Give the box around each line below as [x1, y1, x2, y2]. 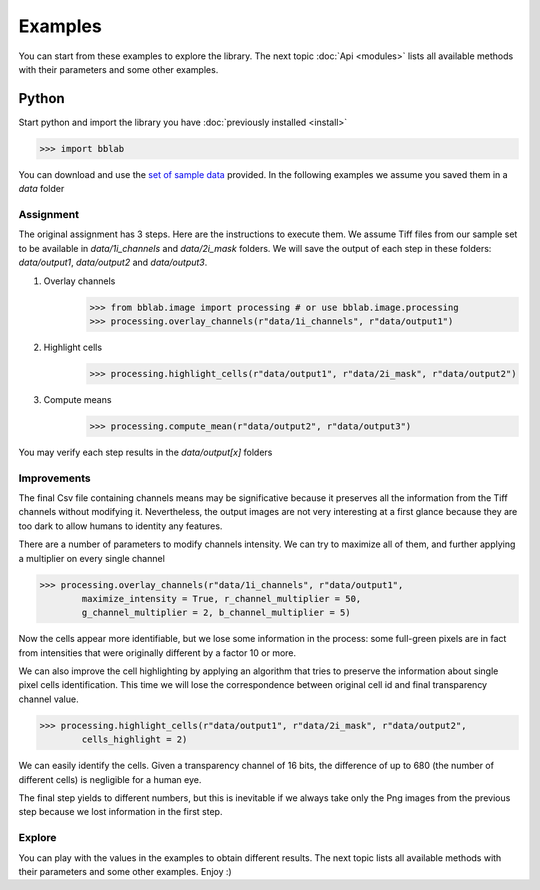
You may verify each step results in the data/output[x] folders [18, 446, 273, 458]
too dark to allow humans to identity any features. [18, 520, 223, 532]
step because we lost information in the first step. [18, 806, 223, 818]
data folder [18, 183, 65, 195]
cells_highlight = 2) [81, 734, 188, 745]
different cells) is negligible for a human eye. [18, 773, 202, 785]
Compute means [43, 393, 112, 405]
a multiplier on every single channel [18, 552, 165, 564]
